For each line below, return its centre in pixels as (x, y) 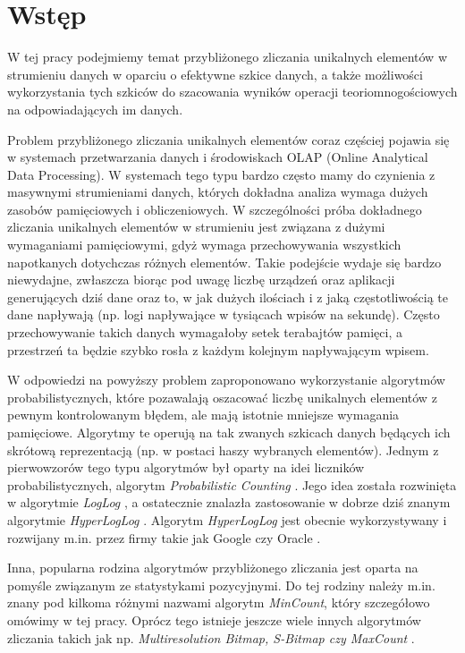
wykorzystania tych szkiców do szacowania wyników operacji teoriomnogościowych (232, 92)
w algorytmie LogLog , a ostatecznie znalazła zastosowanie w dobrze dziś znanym (229, 502)
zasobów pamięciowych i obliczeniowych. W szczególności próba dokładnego (215, 209)
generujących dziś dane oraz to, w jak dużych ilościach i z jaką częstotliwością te (228, 297)
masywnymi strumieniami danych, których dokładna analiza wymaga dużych (218, 192)
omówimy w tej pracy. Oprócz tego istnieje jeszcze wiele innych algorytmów (214, 619)
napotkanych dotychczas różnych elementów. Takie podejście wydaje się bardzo (224, 262)
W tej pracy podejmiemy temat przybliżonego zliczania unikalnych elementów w (227, 57)
